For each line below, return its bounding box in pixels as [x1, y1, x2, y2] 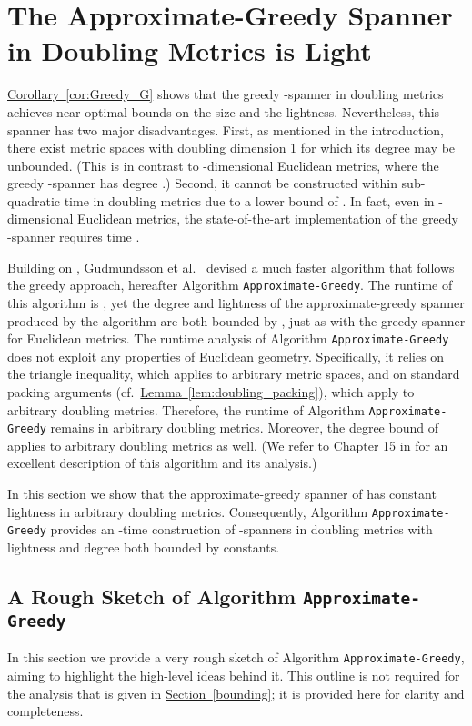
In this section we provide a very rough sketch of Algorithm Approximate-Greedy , [7, 648, 465, 667]
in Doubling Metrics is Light [7, 32, 372, 69]
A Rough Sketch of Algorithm [7, 582, 296, 610]
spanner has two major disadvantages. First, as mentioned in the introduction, [7, 120, 444, 139]
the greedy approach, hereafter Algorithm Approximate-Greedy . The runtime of [7, 275, 453, 294]
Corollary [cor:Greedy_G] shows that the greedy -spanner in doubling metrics [7, 85, 444, 104]
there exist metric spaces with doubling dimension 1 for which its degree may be [7, 138, 456, 157]
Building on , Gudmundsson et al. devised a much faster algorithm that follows [7, 257, 455, 276]
